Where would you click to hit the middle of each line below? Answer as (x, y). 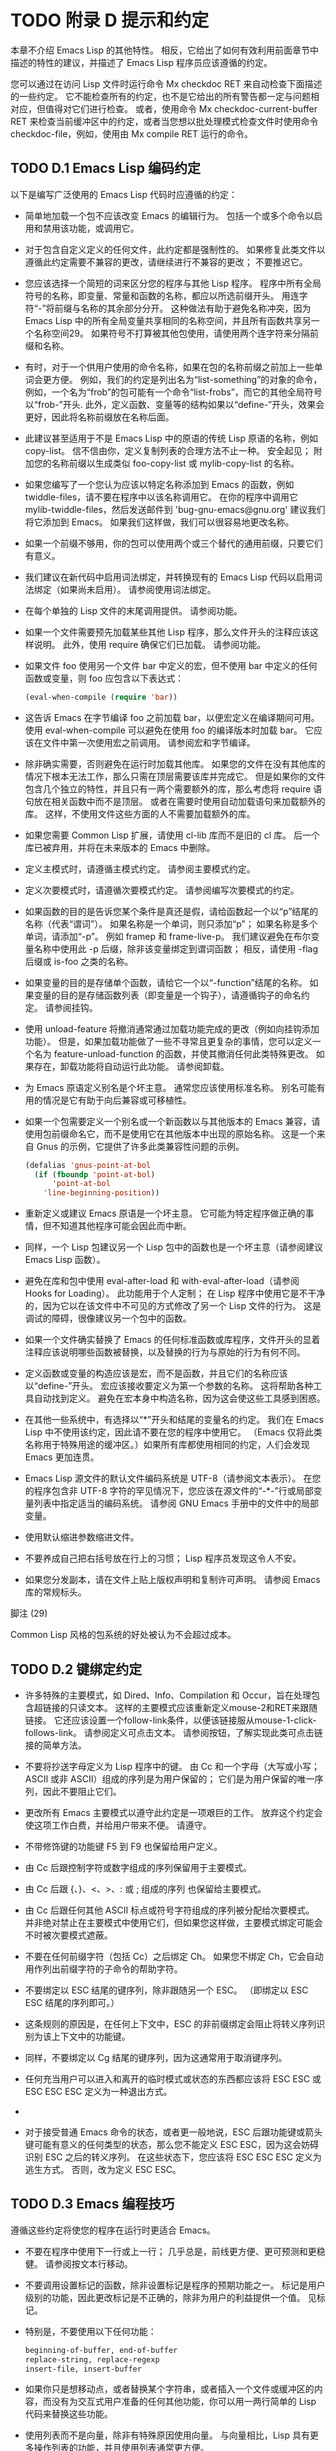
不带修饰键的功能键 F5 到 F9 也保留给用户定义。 (123, 1846)
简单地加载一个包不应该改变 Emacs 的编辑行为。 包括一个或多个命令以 (169, 215)
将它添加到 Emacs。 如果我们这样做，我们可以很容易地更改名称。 (159, 522)
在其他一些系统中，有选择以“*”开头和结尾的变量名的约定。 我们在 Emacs (174, 1420)
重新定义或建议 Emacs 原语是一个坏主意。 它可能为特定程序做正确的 (165, 1213)
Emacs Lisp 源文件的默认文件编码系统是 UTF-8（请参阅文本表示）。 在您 (173, 1478)
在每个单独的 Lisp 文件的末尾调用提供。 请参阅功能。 (133, 610)
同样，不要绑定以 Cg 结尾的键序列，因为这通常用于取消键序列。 (156, 2057)
